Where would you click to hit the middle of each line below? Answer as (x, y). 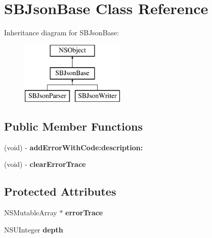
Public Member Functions (73, 126)
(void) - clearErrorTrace (45, 164)
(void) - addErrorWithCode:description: (74, 147)
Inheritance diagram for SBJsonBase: (62, 33)
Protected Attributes (60, 191)
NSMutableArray (31, 213)
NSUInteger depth (34, 229)
